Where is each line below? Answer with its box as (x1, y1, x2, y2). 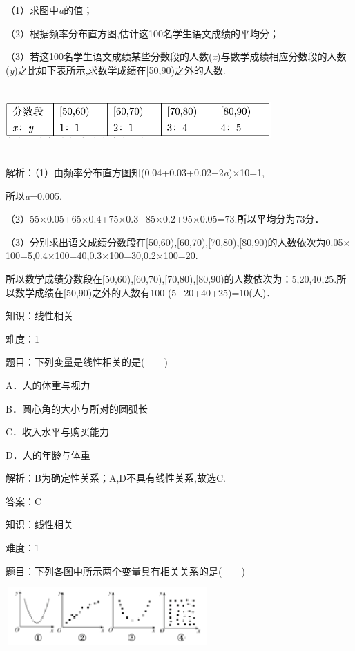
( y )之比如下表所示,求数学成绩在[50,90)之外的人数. (6, 62, 226, 77)
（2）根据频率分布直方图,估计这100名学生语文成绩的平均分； (6, 26, 279, 40)
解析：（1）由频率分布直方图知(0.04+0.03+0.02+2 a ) (6, 164, 233, 179)
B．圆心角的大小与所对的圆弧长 (6, 401, 148, 415)
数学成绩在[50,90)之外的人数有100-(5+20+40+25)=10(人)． (15, 285, 276, 299)
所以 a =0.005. (6, 188, 62, 202)
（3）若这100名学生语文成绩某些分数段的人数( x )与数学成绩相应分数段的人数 (6, 49, 347, 64)
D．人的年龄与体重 (6, 447, 90, 462)
